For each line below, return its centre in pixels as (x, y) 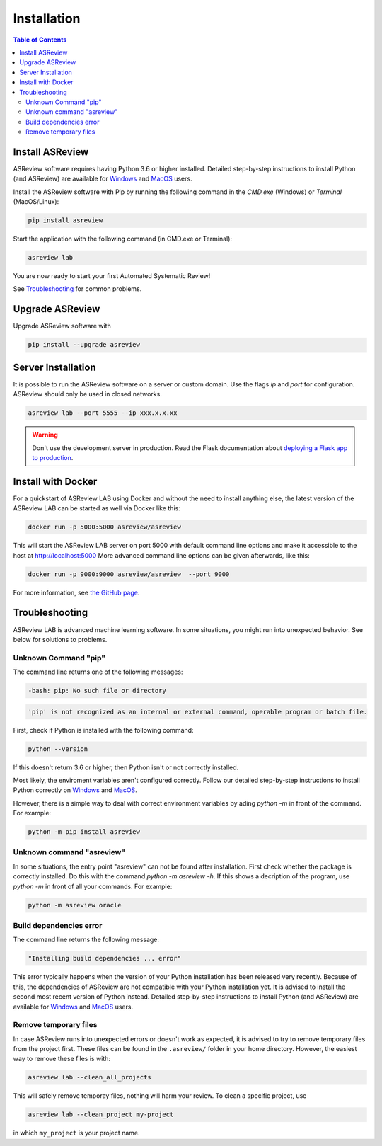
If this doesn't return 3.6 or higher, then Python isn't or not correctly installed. (126, 767)
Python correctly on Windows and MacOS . (75, 790)
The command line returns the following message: (86, 940)
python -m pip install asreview (84, 832)
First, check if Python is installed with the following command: (103, 730)
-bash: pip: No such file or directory (97, 691)
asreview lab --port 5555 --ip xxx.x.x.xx (103, 413)
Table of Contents (40, 40)
